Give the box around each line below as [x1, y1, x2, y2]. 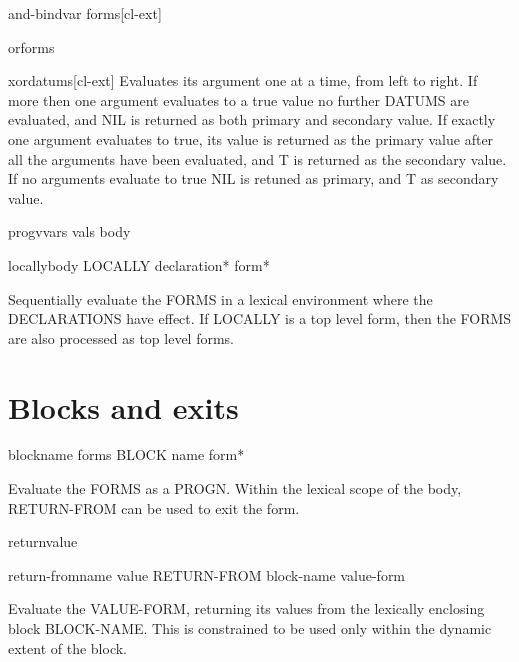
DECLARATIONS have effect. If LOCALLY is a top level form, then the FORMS [8, 308, 512, 329]
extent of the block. [8, 637, 127, 658]
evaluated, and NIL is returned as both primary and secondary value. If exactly [8, 109, 496, 130]
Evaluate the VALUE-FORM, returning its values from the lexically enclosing [8, 598, 485, 619]
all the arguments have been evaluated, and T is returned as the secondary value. [8, 148, 507, 169]
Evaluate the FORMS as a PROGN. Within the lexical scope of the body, [8, 478, 462, 499]
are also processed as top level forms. [8, 327, 235, 348]
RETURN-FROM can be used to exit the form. [8, 497, 300, 518]
